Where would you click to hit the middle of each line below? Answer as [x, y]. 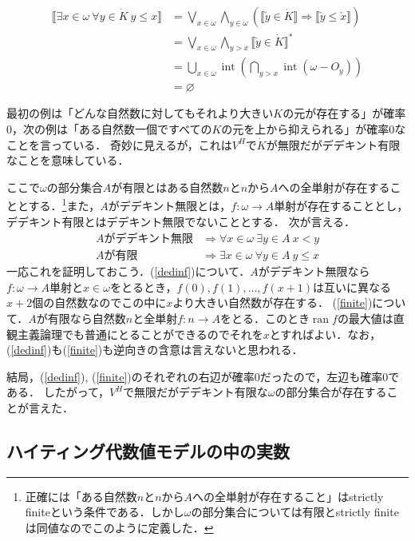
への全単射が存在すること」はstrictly [288, 496]
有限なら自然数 [87, 318]
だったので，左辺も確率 [321, 376]
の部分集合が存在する [331, 392]
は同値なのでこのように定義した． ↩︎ [119, 528]
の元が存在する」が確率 [344, 113]
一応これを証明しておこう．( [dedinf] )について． [128, 271]
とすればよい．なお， [325, 334]
